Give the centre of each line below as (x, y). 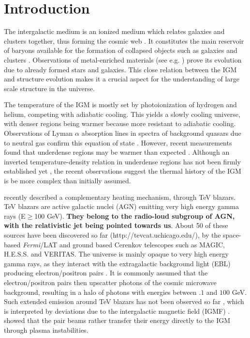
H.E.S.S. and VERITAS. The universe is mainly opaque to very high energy (116, 254)
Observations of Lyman (38, 133)
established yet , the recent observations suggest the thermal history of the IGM (123, 171)
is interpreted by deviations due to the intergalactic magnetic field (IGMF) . (117, 311)
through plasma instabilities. (46, 330)
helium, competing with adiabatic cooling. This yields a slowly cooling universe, (122, 114)
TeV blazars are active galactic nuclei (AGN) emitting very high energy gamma (122, 206)
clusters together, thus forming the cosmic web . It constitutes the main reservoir (124, 40)
